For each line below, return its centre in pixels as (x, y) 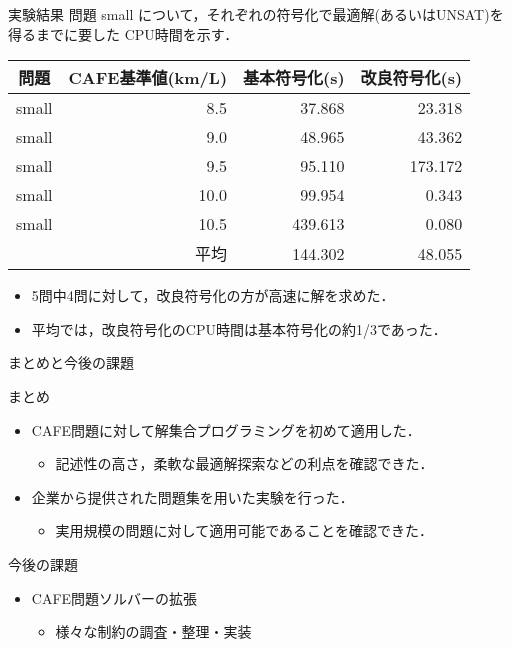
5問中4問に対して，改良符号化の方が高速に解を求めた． (213, 295)
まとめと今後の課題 (71, 362)
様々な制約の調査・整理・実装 (153, 631)
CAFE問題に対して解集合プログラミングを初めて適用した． (226, 429)
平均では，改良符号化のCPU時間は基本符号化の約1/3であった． (239, 328)
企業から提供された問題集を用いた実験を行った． (192, 496)
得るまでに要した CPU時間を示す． (123, 33)
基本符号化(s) (294, 78)
